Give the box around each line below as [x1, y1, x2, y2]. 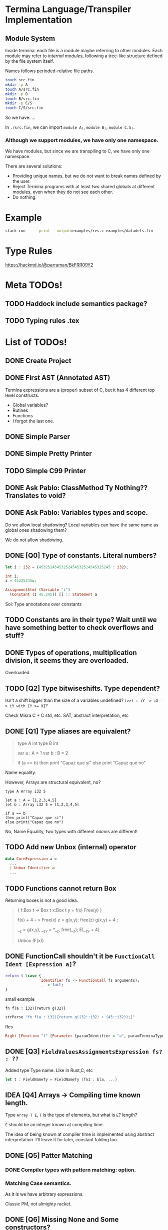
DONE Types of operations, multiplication [5, 648, 137, 657]
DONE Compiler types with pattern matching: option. [5, 1166, 136, 1173]
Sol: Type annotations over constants [5, 601, 82, 607]
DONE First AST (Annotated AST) [5, 374, 110, 382]
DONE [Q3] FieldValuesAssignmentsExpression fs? [5, 1047, 162, 1056]
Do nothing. [12, 194, 37, 200]
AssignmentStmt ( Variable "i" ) [5, 587, 70, 592]
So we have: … [5, 114, 36, 121]
